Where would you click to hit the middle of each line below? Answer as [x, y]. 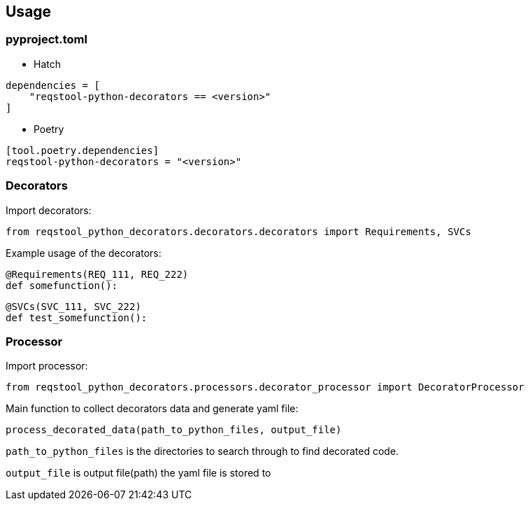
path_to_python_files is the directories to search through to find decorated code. [202, 451]
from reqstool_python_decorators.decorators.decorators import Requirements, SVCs [238, 231]
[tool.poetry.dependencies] [83, 150]
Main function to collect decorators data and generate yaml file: [152, 409]
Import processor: [47, 366]
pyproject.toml [46, 40]
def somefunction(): [62, 285]
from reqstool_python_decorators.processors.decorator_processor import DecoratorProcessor [265, 387]
